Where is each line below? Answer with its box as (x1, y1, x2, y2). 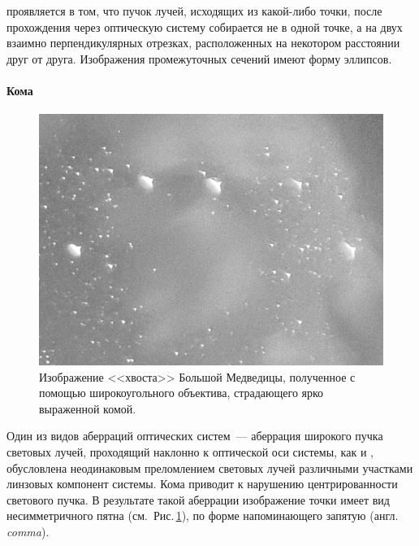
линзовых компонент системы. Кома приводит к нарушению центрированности (6, 475, 398, 492)
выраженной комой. (39, 400, 136, 417)
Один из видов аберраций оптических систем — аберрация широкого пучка (6, 427, 383, 444)
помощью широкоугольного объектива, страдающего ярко (39, 384, 324, 401)
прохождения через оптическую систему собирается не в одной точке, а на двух (6, 18, 403, 35)
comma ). (6, 523, 50, 539)
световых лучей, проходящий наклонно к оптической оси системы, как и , (6, 443, 374, 461)
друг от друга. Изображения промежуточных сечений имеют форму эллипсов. (6, 50, 392, 67)
